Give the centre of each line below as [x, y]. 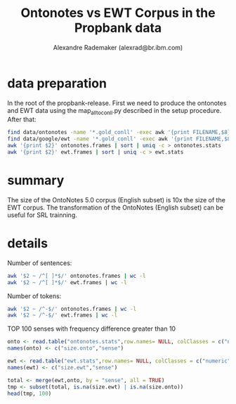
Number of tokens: [34, 296]
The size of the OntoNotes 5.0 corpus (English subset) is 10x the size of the [117, 200]
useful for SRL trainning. [42, 215]
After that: [22, 120]
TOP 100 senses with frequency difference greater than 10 [92, 329]
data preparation [57, 83]
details [27, 244]
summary [36, 180]
